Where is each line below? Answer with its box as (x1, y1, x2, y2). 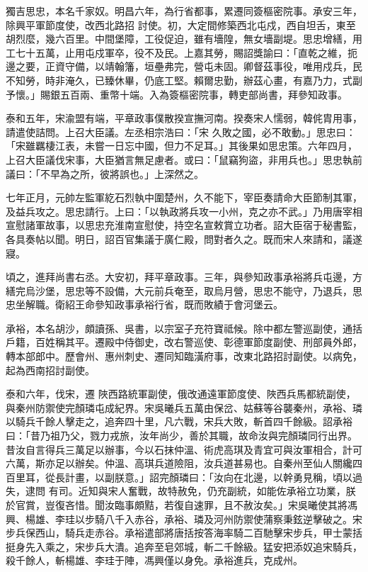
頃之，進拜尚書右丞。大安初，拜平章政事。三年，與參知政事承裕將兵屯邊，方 (6, 269, 362, 284)
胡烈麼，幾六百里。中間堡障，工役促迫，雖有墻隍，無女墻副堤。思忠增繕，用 (6, 31, 362, 46)
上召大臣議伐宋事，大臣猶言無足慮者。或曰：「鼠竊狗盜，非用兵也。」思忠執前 (6, 152, 362, 167)
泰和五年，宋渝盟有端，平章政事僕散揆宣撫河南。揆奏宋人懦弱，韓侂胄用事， (6, 111, 362, 125)
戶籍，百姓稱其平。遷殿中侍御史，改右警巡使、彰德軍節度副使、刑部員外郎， (6, 335, 362, 349)
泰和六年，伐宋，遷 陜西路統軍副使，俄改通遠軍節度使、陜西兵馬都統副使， (6, 386, 356, 401)
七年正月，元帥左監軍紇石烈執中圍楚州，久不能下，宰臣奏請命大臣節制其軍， (6, 190, 362, 205)
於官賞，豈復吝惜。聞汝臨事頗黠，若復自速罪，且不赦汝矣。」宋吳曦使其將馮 (6, 498, 357, 512)
